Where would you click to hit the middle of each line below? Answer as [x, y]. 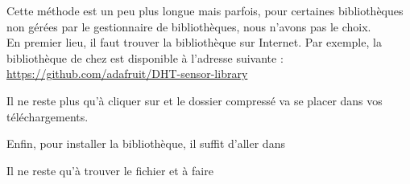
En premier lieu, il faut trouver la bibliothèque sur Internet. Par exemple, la [194, 42]
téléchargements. [48, 116]
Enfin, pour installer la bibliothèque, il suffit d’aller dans [146, 143]
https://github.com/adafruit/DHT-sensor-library [127, 74]
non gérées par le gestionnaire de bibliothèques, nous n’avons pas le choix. [189, 26]
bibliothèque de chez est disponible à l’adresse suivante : [145, 57]
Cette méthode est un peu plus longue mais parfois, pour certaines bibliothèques [205, 10]
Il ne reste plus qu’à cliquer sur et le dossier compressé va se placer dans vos [195, 100]
